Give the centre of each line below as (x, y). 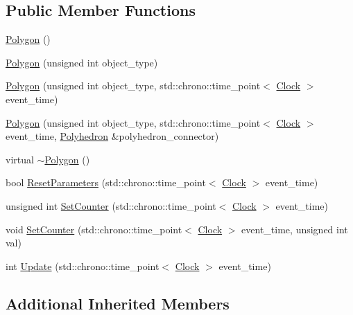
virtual (20, 159)
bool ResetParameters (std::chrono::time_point (106, 182)
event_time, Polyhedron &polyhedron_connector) (112, 136)
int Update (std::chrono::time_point (83, 265)
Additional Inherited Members (118, 303)
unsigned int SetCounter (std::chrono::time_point (111, 205)
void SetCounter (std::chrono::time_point (94, 229)
